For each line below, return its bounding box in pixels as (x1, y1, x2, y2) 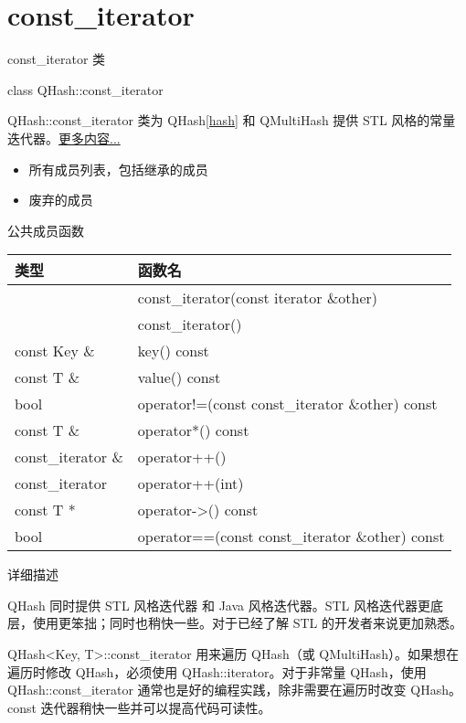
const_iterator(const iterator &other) (137, 287, 378, 309)
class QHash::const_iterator (7, 80, 164, 99)
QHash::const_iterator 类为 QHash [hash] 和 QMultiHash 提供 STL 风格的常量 (7, 111, 456, 130)
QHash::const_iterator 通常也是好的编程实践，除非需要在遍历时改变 (7, 680, 407, 699)
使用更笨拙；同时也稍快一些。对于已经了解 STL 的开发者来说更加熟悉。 (32, 613, 462, 633)
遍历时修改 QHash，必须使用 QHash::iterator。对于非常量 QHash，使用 (7, 662, 427, 681)
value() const (137, 367, 221, 388)
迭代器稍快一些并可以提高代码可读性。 (40, 697, 271, 717)
